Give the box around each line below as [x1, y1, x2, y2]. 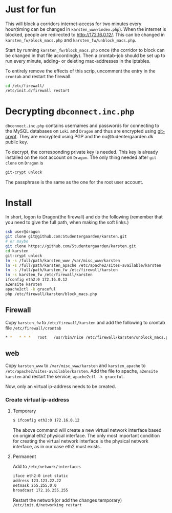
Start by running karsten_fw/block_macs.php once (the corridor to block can [5, 47, 165, 53]
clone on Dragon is [5, 159, 44, 166]
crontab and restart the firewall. [5, 73, 72, 79]
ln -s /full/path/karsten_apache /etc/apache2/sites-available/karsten [5, 263, 161, 268]
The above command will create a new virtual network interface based [12, 427, 162, 433]
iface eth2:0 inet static [12, 473, 68, 479]
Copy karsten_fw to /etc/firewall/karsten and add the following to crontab [5, 319, 165, 325]
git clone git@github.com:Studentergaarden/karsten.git [5, 234, 127, 240]
